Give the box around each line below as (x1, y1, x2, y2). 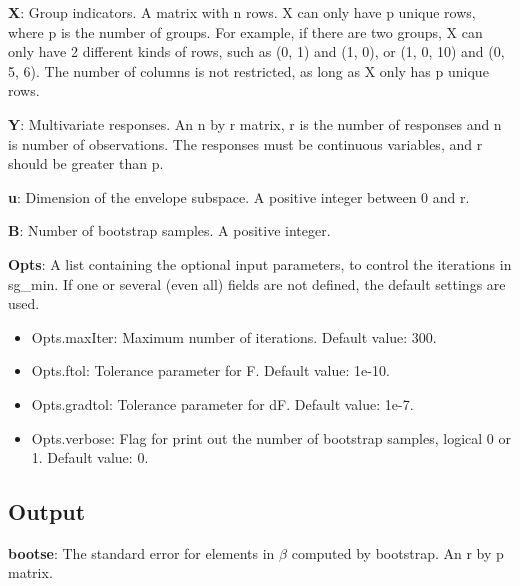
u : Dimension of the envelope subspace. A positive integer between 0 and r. (8, 186, 470, 207)
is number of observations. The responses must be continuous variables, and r (8, 133, 483, 154)
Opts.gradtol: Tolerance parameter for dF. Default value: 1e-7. (31, 393, 414, 414)
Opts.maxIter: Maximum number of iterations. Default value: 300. (31, 326, 437, 347)
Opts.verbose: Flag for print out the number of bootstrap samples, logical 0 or (31, 427, 511, 448)
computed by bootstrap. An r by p (291, 542, 504, 563)
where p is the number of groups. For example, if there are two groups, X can (8, 21, 483, 42)
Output (8, 496, 86, 527)
